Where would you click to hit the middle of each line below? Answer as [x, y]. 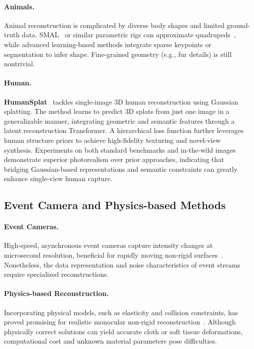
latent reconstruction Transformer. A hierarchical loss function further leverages [124, 130]
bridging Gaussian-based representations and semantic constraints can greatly [121, 169]
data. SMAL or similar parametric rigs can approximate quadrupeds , [129, 35]
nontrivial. [20, 64]
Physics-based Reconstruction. [56, 293]
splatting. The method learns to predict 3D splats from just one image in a [117, 111]
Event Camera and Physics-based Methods [115, 205]
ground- [238, 25]
